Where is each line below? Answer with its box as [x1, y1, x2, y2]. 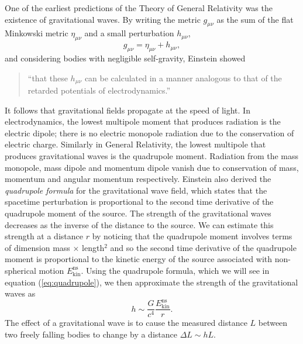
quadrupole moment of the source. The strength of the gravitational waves [5, 207, 271, 219]
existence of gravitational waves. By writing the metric [5, 13, 201, 25]
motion [39, 264, 64, 276]
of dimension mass [5, 241, 70, 253]
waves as [5, 287, 36, 300]
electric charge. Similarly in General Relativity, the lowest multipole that [5, 138, 266, 150]
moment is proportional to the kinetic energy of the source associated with [5, 253, 273, 265]
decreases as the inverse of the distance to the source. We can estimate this [5, 218, 274, 231]
